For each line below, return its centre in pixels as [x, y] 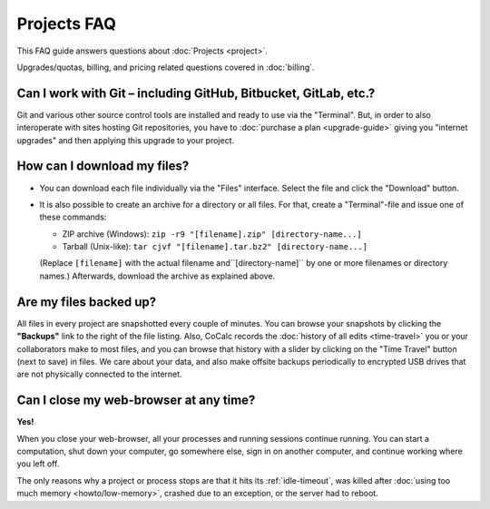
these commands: [73, 217]
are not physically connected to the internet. [99, 374]
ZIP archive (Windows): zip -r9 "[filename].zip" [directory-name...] [212, 234]
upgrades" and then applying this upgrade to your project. [126, 140]
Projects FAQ [67, 24]
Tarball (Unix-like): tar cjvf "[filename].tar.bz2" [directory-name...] [215, 247]
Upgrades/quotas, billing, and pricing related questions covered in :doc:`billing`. [166, 67]
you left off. [38, 464]
